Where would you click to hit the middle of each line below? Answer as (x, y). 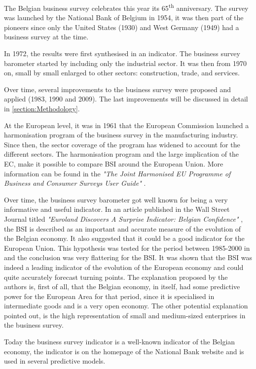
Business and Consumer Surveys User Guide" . (75, 183)
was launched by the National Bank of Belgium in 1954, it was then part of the (124, 17)
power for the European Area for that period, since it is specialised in (109, 296)
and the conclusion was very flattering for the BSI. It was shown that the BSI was (128, 257)
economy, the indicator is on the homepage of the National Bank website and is (124, 351)
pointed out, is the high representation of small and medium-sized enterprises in (125, 315)
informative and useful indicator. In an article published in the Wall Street (117, 209)
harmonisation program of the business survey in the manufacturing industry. (121, 135)
